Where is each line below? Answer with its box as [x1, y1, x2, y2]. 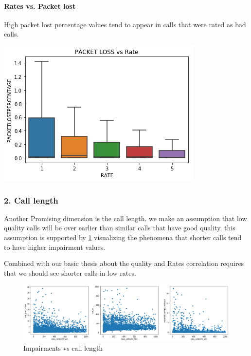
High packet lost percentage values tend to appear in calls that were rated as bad [4, 19, 246, 29]
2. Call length [4, 194, 58, 206]
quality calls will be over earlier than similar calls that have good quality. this [4, 223, 235, 233]
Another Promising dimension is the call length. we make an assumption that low [4, 213, 247, 223]
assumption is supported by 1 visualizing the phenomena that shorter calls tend [4, 232, 242, 242]
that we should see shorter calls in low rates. [4, 267, 136, 278]
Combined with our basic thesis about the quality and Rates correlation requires [4, 258, 244, 268]
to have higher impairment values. [4, 242, 106, 252]
